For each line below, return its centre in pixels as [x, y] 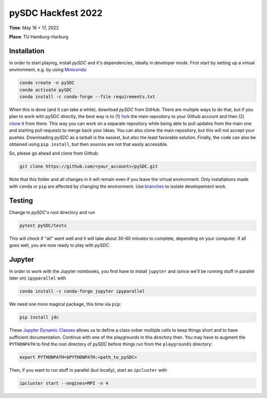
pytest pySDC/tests [43, 225]
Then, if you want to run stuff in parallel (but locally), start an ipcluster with [88, 370]
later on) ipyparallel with [38, 278]
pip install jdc [39, 317]
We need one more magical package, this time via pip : [65, 304]
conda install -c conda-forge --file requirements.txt [87, 97]
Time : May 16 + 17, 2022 [34, 28]
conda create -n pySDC [47, 83]
